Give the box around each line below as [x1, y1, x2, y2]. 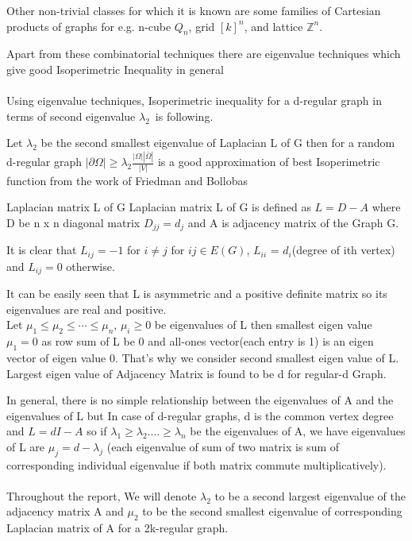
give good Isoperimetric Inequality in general [6, 60, 224, 77]
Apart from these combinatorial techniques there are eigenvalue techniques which [6, 45, 401, 62]
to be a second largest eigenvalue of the [214, 487, 406, 504]
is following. [155, 107, 214, 124]
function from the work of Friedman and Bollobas [6, 172, 248, 188]
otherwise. [66, 257, 115, 274]
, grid [188, 17, 215, 34]
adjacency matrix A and [6, 503, 124, 520]
